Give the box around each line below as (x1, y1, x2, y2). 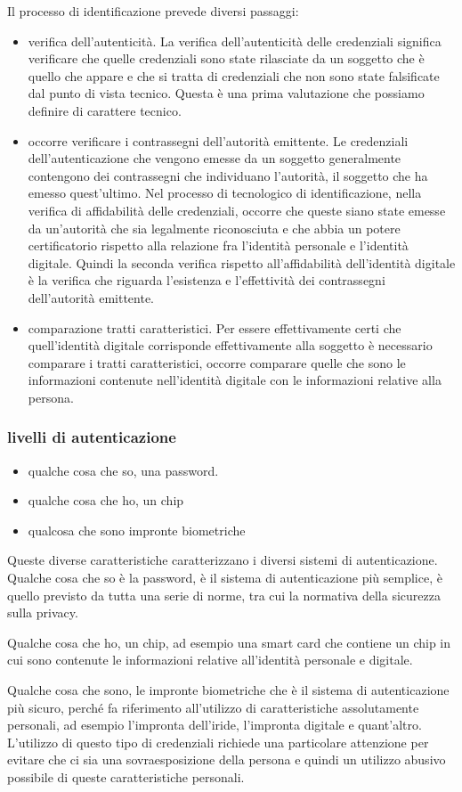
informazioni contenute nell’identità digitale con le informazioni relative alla (28, 371, 442, 389)
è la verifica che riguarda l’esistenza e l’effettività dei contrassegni (28, 271, 385, 290)
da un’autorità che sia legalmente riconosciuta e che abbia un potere (28, 218, 401, 237)
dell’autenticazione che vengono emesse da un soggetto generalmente (28, 149, 401, 167)
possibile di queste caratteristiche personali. (7, 768, 245, 786)
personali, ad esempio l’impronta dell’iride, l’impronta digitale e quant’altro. (7, 715, 422, 734)
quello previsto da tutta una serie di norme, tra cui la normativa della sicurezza (7, 585, 441, 604)
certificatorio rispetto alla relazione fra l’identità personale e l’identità (28, 236, 409, 255)
